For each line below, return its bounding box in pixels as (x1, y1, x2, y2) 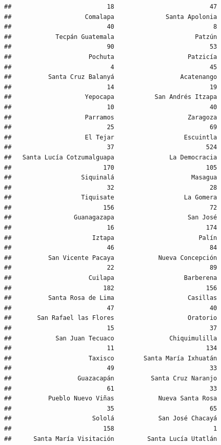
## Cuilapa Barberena (4, 274, 217, 282)
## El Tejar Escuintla (4, 133, 217, 141)
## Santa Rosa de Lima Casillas (4, 294, 217, 302)
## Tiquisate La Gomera (4, 194, 217, 201)
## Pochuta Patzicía (4, 53, 217, 60)
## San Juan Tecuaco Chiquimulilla (4, 334, 217, 342)
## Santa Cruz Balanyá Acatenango (4, 73, 217, 81)
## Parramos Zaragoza (4, 113, 217, 121)
